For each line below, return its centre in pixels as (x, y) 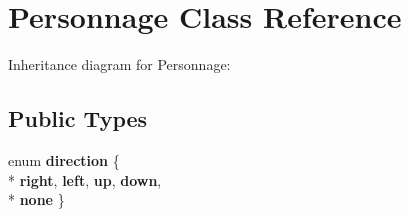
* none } (36, 199)
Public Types (78, 118)
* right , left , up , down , (85, 179)
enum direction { (64, 159)
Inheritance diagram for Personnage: (119, 64)
